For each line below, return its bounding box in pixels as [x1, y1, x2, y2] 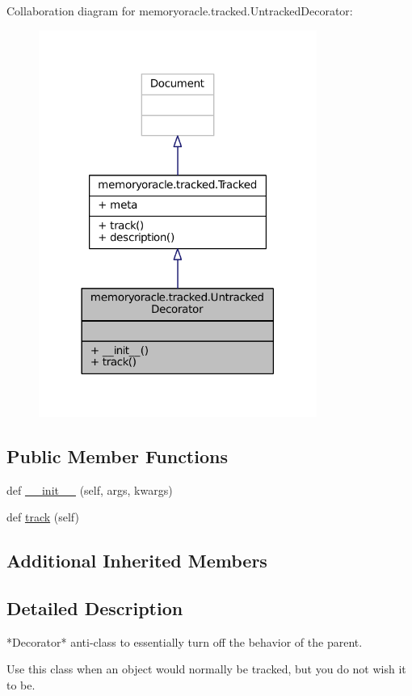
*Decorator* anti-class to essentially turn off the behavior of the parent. [6, 633, 363, 650]
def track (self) [6, 508, 79, 525]
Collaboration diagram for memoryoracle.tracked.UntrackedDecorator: [6, 2, 353, 19]
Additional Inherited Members [6, 548, 267, 573]
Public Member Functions [6, 443, 228, 468]
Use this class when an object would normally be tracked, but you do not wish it [6, 660, 406, 677]
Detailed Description [6, 596, 183, 620]
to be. [6, 677, 36, 693]
